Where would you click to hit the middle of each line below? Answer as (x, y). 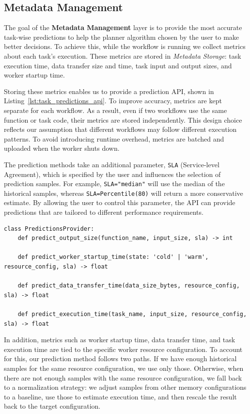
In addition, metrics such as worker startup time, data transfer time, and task (120, 340)
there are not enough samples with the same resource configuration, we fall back (123, 377)
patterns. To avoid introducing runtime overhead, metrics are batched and (114, 138)
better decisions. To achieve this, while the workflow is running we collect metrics (125, 46)
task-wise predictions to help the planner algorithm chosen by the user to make (122, 37)
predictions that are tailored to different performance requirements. (104, 212)
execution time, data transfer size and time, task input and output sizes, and (118, 65)
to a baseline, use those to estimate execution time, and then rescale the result (120, 396)
